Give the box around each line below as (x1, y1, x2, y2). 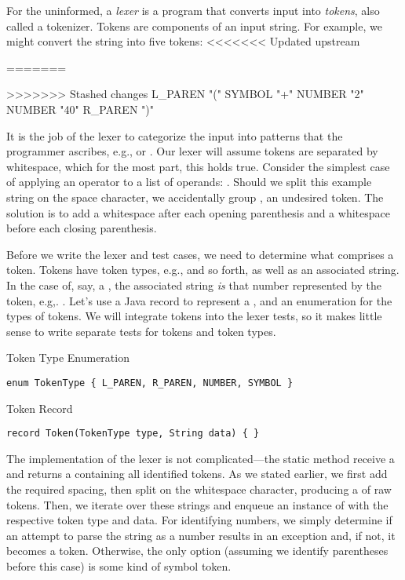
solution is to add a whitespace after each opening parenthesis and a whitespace (6, 204, 390, 221)
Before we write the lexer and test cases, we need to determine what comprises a (6, 246, 394, 262)
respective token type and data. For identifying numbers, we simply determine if (6, 512, 392, 528)
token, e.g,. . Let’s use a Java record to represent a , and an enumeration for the (6, 292, 392, 308)
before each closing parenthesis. (6, 220, 157, 236)
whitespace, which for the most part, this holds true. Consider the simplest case (6, 158, 390, 174)
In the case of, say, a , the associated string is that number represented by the (6, 276, 382, 293)
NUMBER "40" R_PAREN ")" (6, 100, 154, 117)
